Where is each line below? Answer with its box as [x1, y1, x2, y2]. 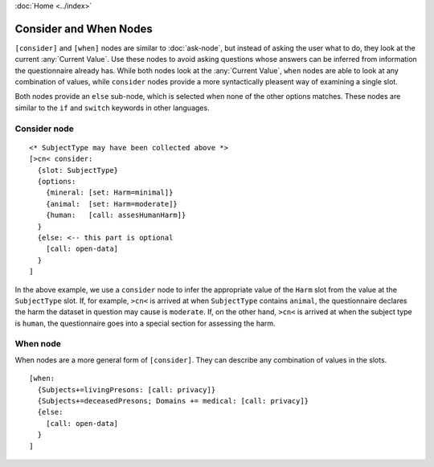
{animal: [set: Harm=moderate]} [45, 199, 178, 208]
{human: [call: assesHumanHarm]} [45, 211, 186, 220]
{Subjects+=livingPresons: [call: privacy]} [37, 385, 216, 394]
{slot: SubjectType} [37, 166, 119, 174]
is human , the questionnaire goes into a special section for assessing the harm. [14, 318, 276, 328]
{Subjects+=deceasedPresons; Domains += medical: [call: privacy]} [37, 396, 309, 405]
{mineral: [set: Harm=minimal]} [45, 188, 174, 197]
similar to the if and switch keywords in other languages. [14, 103, 210, 113]
